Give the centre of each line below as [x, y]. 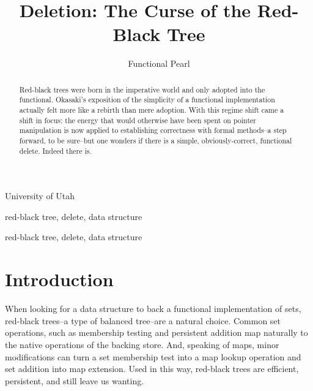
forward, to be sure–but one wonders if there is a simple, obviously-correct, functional [156, 140]
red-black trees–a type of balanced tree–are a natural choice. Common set [143, 320]
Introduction [59, 279]
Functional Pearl [159, 63]
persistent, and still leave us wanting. [75, 380]
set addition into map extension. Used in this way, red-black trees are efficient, [152, 369]
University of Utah [40, 196]
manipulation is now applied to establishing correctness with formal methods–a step [153, 130]
